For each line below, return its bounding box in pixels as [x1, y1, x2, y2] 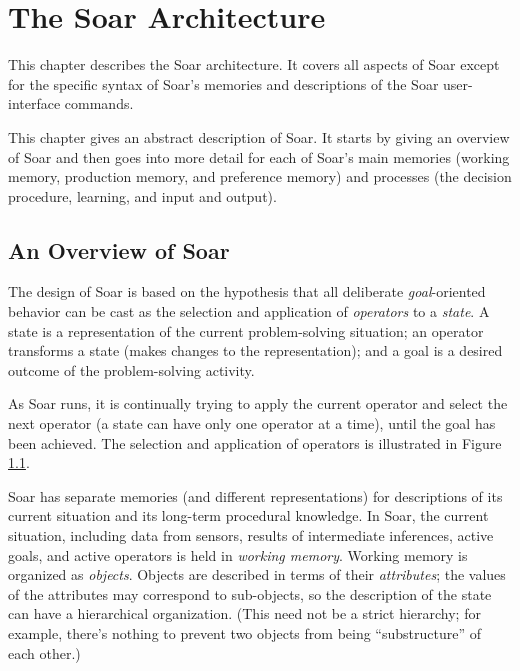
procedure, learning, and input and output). [8, 185, 277, 206]
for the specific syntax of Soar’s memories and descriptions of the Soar [8, 73, 439, 94]
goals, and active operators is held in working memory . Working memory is [8, 544, 468, 565]
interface [8, 93, 61, 114]
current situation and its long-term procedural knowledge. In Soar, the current [8, 505, 489, 526]
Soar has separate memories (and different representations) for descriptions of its [8, 485, 503, 506]
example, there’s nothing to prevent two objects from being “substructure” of [8, 622, 482, 643]
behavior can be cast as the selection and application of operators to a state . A [8, 301, 490, 322]
